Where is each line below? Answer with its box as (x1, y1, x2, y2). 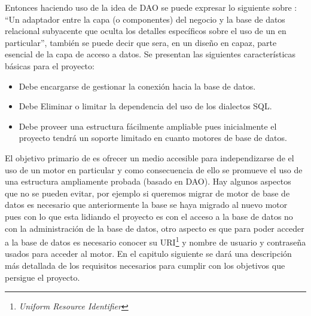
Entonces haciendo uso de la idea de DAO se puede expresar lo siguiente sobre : (5, 1, 297, 13)
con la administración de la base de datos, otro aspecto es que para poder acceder (5, 222, 304, 234)
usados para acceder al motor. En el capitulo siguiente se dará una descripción (5, 247, 292, 260)
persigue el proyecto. (5, 271, 80, 283)
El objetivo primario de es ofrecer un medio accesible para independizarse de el (5, 151, 294, 164)
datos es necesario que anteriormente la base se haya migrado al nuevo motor (5, 198, 288, 211)
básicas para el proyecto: (5, 59, 94, 72)
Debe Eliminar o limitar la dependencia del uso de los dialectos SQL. (19, 100, 272, 112)
